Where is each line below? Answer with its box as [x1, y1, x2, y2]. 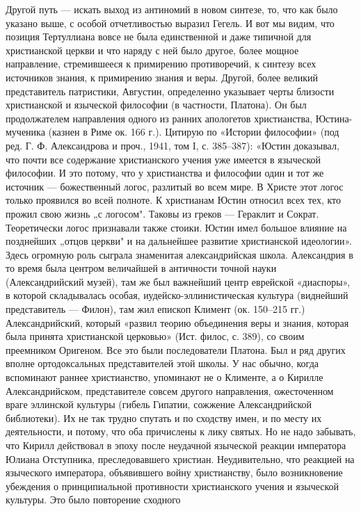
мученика [6, 124, 45, 139]
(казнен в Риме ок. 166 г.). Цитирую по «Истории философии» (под [48, 124, 339, 139]
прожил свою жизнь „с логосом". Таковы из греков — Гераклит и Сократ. [6, 206, 319, 220]
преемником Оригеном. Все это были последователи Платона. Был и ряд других [6, 342, 346, 357]
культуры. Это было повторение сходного [6, 492, 181, 507]
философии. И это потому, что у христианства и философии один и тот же [6, 165, 324, 180]
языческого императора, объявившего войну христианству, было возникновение [6, 465, 343, 480]
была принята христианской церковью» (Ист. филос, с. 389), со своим [6, 329, 305, 343]
